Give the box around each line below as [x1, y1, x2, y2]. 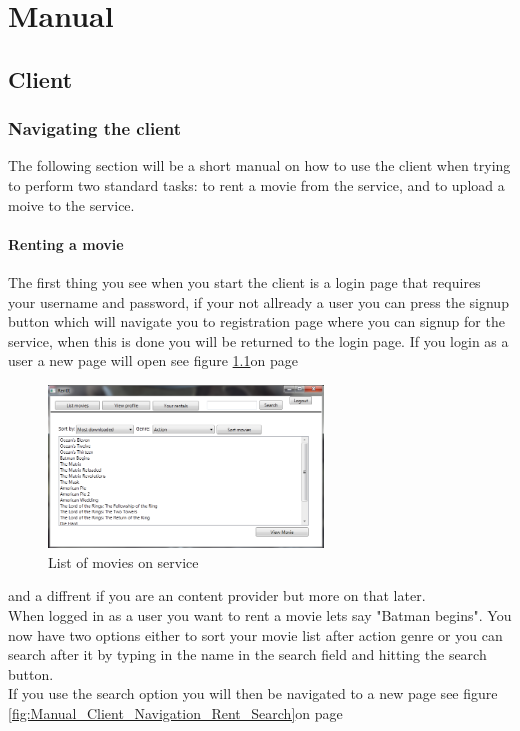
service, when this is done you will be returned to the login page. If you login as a [8, 330, 509, 351]
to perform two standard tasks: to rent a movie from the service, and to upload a [8, 174, 505, 195]
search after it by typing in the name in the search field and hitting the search [8, 644, 487, 665]
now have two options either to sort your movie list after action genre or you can [8, 624, 503, 645]
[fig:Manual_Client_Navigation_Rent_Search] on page [8, 703, 343, 723]
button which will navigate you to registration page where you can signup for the [8, 311, 505, 332]
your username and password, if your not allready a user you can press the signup [8, 291, 509, 312]
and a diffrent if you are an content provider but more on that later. [8, 585, 426, 606]
